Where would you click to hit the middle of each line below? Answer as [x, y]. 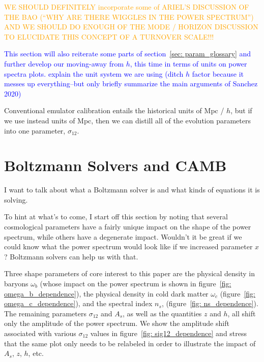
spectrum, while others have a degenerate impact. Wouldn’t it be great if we [123, 236]
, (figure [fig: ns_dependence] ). [210, 303]
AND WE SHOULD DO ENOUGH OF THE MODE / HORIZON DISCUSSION [131, 27]
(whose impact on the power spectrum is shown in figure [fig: [136, 283]
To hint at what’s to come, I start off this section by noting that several [116, 217]
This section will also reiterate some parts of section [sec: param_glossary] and [128, 54]
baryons [16, 283]
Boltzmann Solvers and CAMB [115, 165]
